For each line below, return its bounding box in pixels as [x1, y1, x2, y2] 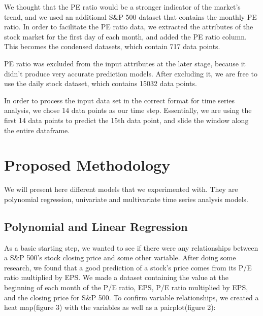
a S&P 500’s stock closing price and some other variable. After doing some [4, 252, 236, 263]
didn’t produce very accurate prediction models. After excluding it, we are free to [4, 68, 257, 78]
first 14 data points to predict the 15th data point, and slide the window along [4, 114, 249, 125]
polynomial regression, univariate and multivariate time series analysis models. [4, 193, 249, 204]
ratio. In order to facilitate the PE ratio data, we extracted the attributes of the [4, 21, 253, 32]
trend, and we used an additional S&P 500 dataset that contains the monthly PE [4, 11, 257, 22]
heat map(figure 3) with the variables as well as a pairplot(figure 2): [4, 302, 216, 312]
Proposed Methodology [4, 154, 171, 175]
